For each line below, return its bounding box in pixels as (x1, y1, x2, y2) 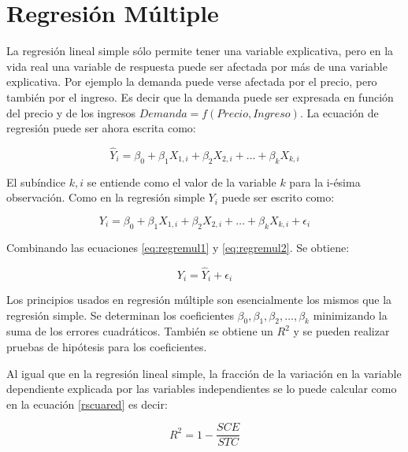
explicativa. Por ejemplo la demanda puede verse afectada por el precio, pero (6, 73, 377, 90)
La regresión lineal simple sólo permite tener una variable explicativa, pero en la (6, 43, 394, 59)
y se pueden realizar (293, 323, 390, 339)
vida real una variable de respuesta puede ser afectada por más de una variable (6, 57, 388, 74)
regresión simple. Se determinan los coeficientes (6, 306, 234, 323)
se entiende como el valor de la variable (87, 173, 276, 190)
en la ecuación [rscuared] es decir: (6, 395, 168, 412)
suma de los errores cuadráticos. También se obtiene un (6, 323, 273, 339)
